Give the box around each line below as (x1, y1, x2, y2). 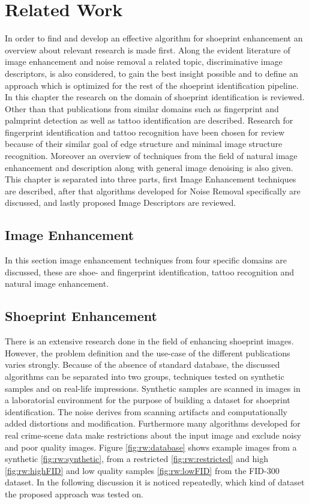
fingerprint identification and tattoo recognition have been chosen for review (5, 125, 285, 138)
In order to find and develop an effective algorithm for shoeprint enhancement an (5, 32, 303, 44)
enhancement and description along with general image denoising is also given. (5, 161, 293, 173)
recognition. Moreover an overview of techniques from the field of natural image (5, 149, 298, 162)
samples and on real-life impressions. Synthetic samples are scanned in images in (5, 382, 301, 394)
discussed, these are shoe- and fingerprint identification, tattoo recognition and (5, 265, 295, 278)
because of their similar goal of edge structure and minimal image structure (5, 137, 283, 150)
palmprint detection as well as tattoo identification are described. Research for (5, 114, 293, 127)
